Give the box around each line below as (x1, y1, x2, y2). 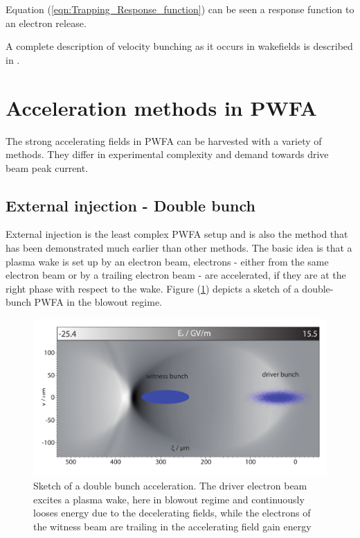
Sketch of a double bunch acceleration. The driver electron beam (33, 478, 307, 492)
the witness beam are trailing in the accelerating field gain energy (33, 519, 312, 533)
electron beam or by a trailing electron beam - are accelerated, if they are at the (6, 268, 346, 282)
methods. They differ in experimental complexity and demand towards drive (6, 147, 329, 162)
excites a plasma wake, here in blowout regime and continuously (33, 492, 305, 506)
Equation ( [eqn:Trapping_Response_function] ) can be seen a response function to (6, 2, 354, 16)
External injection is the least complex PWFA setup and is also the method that (6, 227, 348, 241)
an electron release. (6, 15, 87, 30)
